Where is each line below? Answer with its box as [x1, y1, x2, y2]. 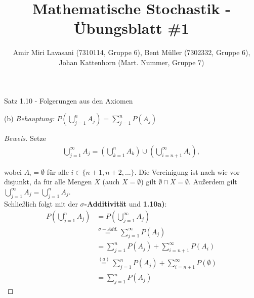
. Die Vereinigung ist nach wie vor [134, 166, 240, 177]
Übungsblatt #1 [73, 18, 190, 38]
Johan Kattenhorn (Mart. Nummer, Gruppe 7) [59, 57, 204, 67]
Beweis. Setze [4, 133, 46, 143]
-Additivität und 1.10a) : [84, 198, 167, 209]
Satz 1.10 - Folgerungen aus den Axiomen [4, 95, 133, 106]
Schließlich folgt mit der [4, 198, 78, 209]
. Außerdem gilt [189, 176, 237, 187]
